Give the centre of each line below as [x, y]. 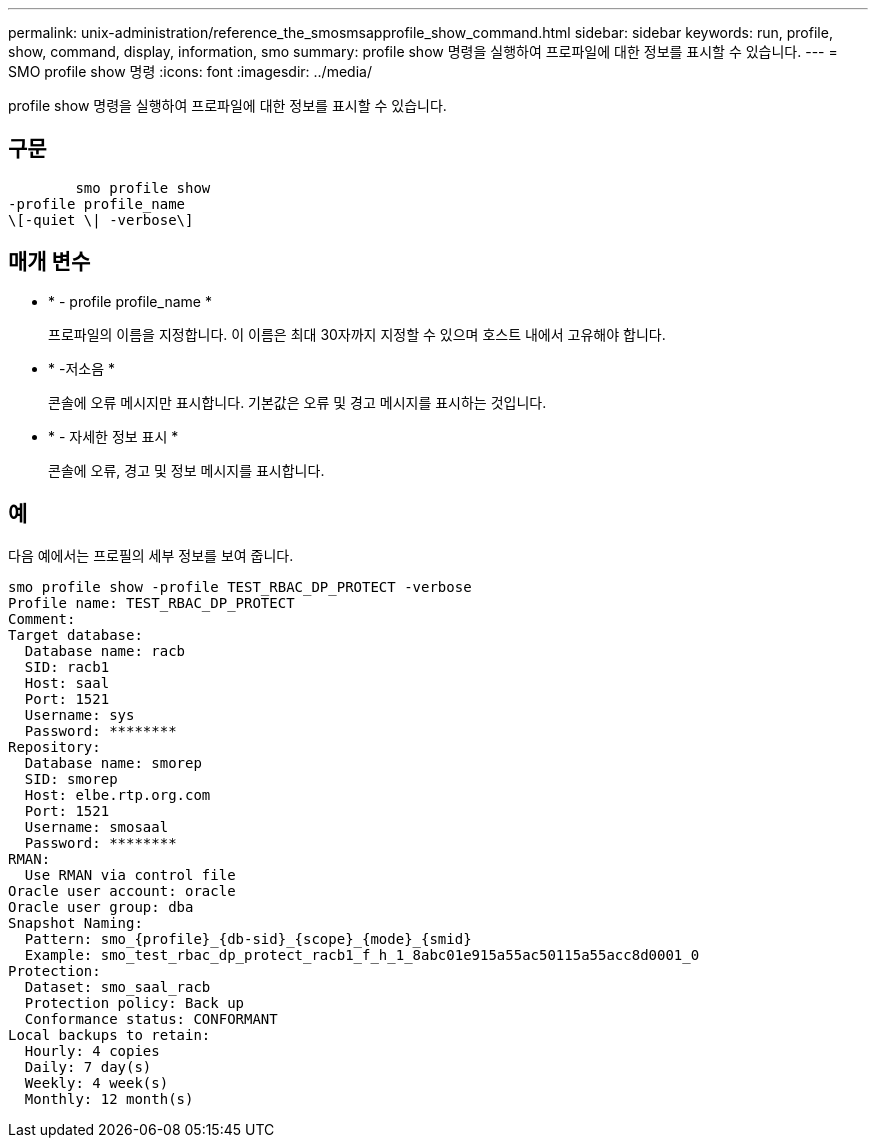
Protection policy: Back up [134, 1002]
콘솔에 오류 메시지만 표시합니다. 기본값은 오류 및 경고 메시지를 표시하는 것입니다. [297, 402]
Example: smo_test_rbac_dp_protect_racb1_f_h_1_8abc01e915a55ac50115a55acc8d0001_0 [362, 954]
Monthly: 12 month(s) [109, 1098]
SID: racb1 [67, 666]
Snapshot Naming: [75, 922]
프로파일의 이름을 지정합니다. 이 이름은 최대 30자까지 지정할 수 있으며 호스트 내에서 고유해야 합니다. [357, 334]
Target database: [75, 634]
